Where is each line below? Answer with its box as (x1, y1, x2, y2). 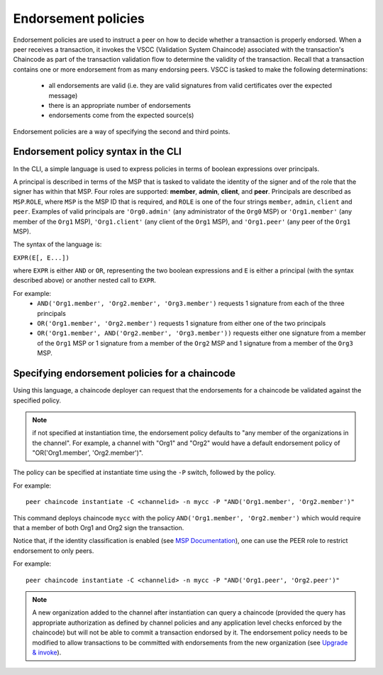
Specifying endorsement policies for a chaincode (13, 368, 236, 380)
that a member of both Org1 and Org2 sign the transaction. (13, 524, 184, 532)
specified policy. (13, 396, 62, 405)
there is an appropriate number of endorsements (48, 101, 191, 109)
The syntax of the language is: (13, 240, 102, 248)
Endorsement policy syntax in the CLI (13, 146, 182, 158)
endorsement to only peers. (13, 547, 94, 555)
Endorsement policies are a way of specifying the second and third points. (13, 127, 231, 136)
